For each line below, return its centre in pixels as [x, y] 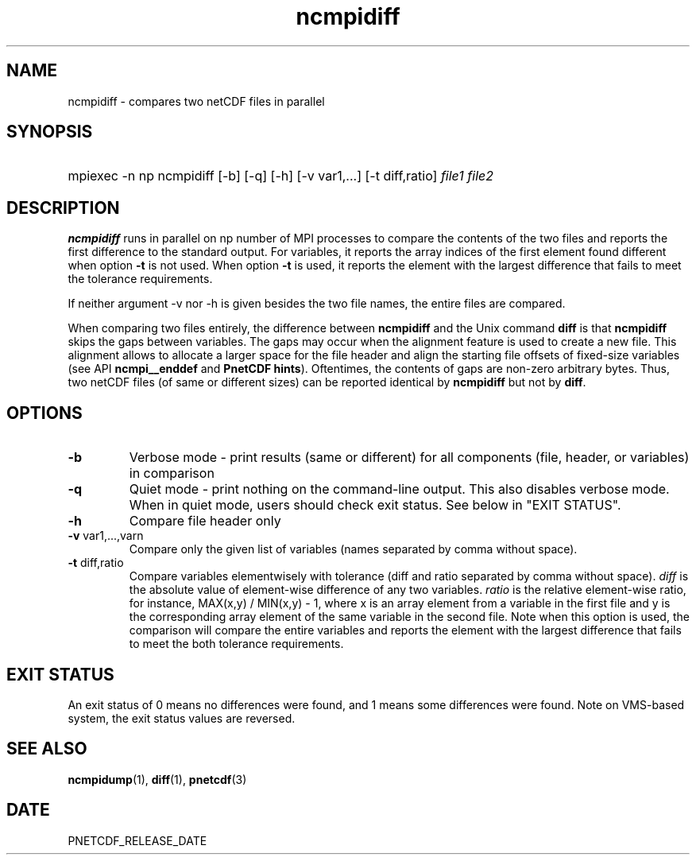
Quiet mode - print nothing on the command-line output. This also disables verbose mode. [399, 489]
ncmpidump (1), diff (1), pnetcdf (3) [157, 779]
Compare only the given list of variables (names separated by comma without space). [353, 549]
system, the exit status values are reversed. [182, 718]
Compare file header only [205, 521]
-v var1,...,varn [106, 536]
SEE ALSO [47, 749]
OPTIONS [44, 413]
